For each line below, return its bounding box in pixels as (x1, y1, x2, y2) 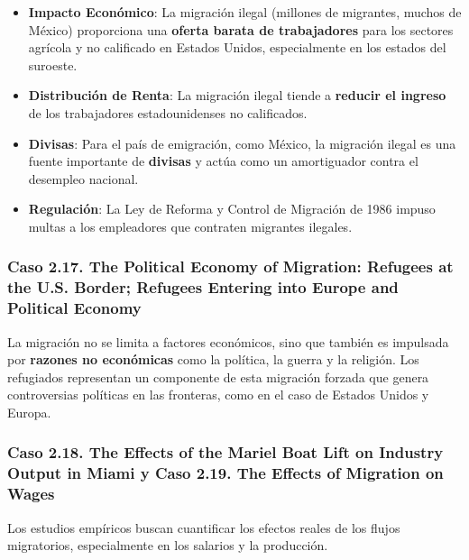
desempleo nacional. (28, 169, 139, 188)
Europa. (7, 402, 51, 421)
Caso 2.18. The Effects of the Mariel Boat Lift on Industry (7, 441, 444, 464)
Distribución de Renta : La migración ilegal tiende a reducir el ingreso (28, 86, 446, 105)
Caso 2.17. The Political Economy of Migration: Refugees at (7, 255, 454, 278)
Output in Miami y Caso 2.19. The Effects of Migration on (7, 462, 444, 484)
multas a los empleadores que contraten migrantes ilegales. (28, 216, 353, 235)
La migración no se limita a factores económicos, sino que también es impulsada (7, 332, 449, 351)
